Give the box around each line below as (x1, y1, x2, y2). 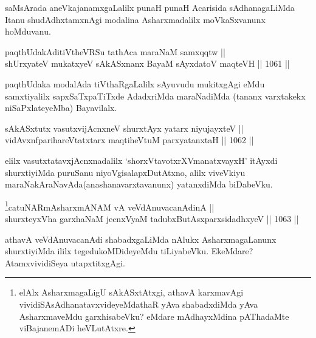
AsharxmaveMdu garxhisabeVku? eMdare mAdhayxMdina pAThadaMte (19, 309, 289, 322)
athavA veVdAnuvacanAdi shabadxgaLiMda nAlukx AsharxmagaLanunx (5, 232, 276, 245)
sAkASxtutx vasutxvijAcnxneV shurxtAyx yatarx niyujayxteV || (5, 121, 244, 134)
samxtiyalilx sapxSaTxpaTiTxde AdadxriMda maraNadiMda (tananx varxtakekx (5, 89, 306, 102)
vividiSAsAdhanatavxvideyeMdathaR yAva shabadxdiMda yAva (19, 297, 258, 310)
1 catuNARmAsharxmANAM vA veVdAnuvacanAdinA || (5, 198, 215, 213)
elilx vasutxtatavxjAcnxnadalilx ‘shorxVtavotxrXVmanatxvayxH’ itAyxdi (5, 154, 278, 166)
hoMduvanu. (5, 25, 51, 38)
